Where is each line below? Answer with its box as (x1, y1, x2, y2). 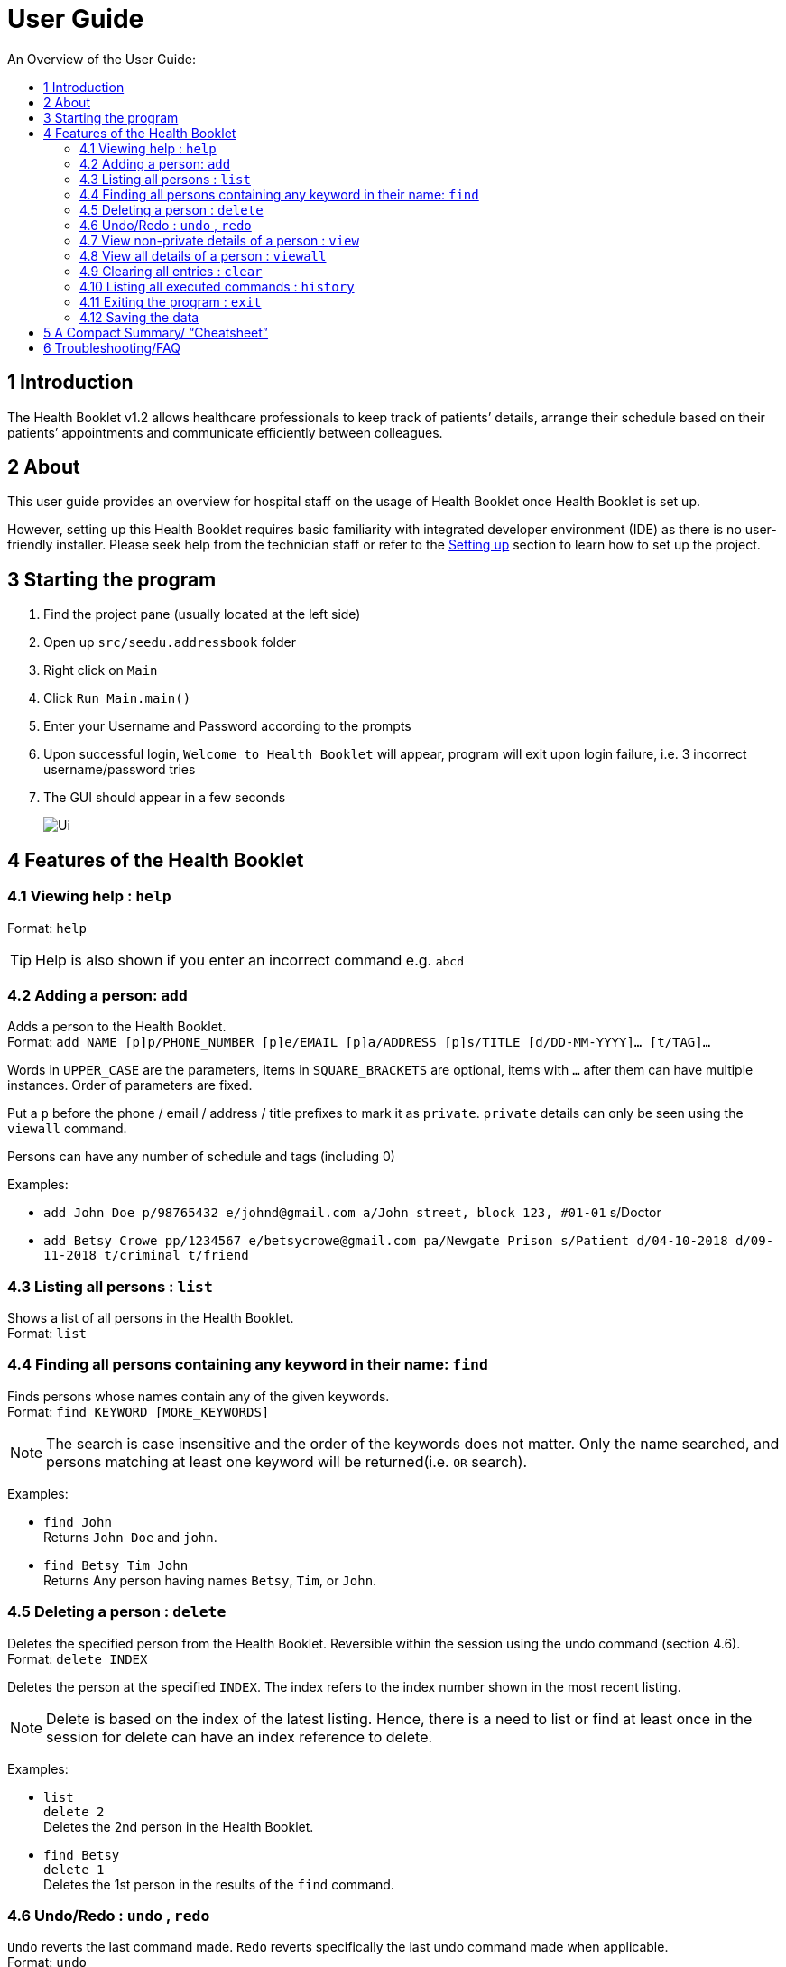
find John (43, 1514, 112, 1529)
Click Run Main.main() (43, 690, 191, 706)
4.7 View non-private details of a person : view (79, 232, 359, 248)
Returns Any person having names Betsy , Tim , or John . (43, 1572, 377, 1588)
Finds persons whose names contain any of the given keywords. (7, 1388, 390, 1404)
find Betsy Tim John (43, 1557, 189, 1573)
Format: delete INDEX (7, 1650, 148, 1667)
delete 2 (43, 1804, 105, 1819)
